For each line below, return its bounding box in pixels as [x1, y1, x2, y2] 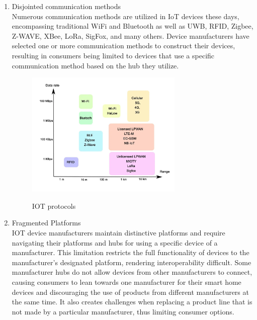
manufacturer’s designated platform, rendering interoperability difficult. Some [12, 257, 251, 267]
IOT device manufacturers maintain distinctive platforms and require [12, 227, 225, 237]
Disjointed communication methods [12, 1, 121, 11]
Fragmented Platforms [12, 217, 81, 228]
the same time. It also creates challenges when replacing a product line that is [12, 296, 252, 307]
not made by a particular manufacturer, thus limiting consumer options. [12, 306, 234, 316]
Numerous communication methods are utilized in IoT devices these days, [12, 11, 239, 21]
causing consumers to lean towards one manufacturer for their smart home [12, 276, 241, 287]
